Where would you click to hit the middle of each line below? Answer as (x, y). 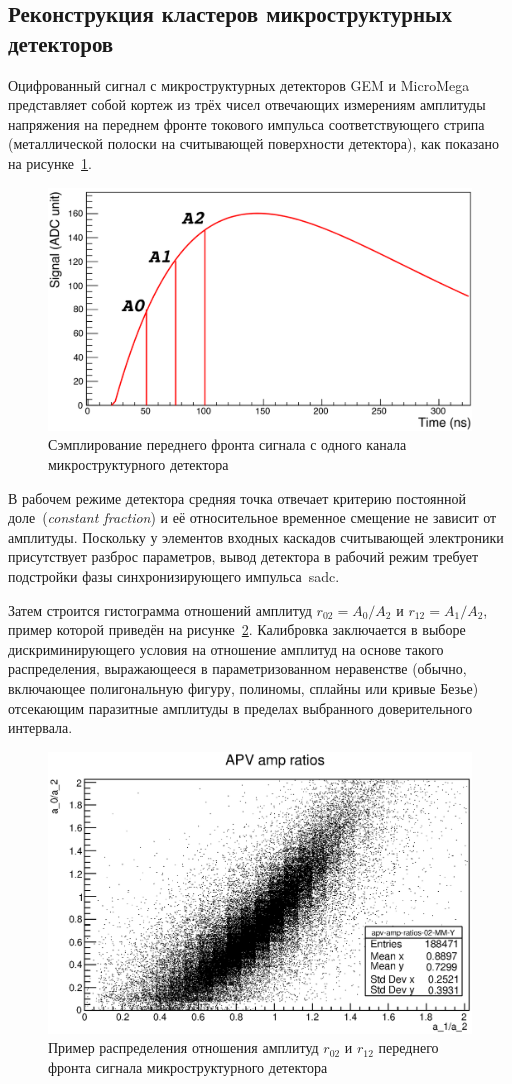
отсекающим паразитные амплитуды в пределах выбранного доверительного (240, 707)
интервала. (40, 727)
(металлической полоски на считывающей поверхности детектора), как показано (253, 143)
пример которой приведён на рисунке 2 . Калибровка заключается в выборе (237, 629)
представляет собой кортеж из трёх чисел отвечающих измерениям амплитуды (247, 104)
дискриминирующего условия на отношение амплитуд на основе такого (226, 648)
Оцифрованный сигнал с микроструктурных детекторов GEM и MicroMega (239, 84)
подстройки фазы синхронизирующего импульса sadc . (174, 576)
